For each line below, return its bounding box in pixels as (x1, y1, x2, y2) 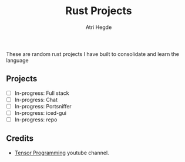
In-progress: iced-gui (14, 109, 66, 116)
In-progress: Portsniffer (14, 103, 72, 110)
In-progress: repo (14, 116, 58, 123)
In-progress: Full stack (14, 90, 69, 97)
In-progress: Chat (14, 96, 58, 103)
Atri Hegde (85, 24, 112, 31)
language (6, 57, 29, 64)
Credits (6, 134, 34, 144)
